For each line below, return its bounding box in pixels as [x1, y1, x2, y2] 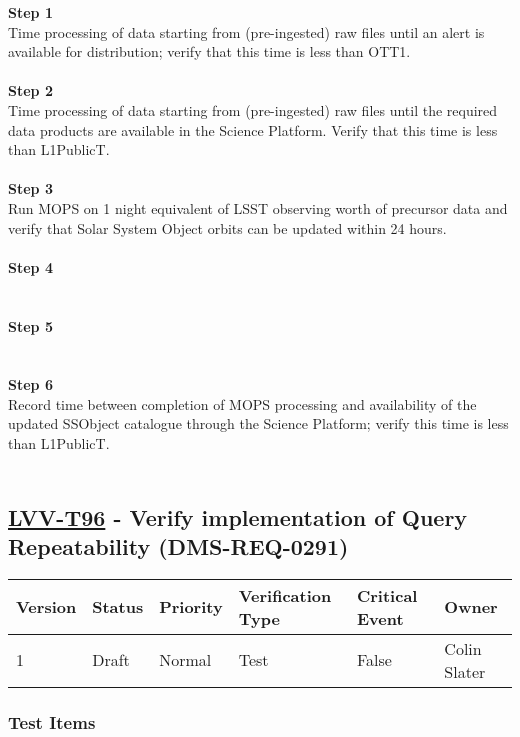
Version [16, 595, 77, 619]
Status [92, 595, 144, 619]
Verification [238, 583, 332, 607]
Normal [159, 648, 212, 672]
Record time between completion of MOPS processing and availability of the [8, 393, 477, 414]
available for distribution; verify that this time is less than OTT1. [8, 41, 411, 62]
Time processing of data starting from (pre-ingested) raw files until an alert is [8, 21, 485, 42]
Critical [356, 583, 418, 607]
